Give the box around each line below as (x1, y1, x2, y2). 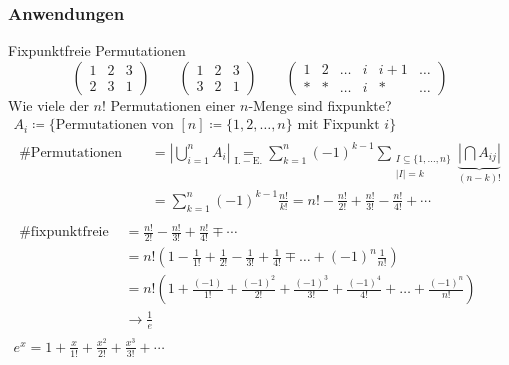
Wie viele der (8, 94, 89, 115)
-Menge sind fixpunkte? (248, 94, 392, 115)
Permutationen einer (110, 94, 236, 115)
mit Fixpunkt (297, 118, 380, 133)
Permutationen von (55, 118, 174, 133)
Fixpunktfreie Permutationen (8, 40, 186, 61)
